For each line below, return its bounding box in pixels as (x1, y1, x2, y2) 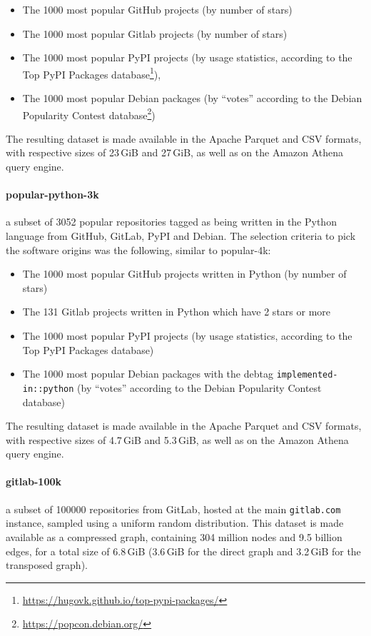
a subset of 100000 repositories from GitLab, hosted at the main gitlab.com (6, 501, 341, 516)
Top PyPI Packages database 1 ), (22, 64, 161, 81)
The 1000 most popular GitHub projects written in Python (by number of (22, 266, 347, 281)
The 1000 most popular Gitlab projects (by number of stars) (22, 26, 288, 41)
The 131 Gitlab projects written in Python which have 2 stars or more (22, 304, 331, 319)
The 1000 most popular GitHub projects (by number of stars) (22, 2, 293, 16)
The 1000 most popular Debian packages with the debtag (22, 366, 273, 381)
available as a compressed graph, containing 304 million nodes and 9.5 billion (6, 529, 342, 544)
